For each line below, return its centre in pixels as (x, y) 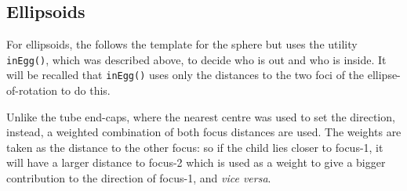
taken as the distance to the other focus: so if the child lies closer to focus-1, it (195, 147)
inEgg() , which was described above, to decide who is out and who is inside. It (196, 59)
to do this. (85, 90)
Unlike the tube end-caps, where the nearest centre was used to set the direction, (201, 116)
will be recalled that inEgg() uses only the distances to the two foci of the (185, 75)
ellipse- (384, 75)
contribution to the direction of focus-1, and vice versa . (139, 178)
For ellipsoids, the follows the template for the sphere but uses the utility (182, 44)
